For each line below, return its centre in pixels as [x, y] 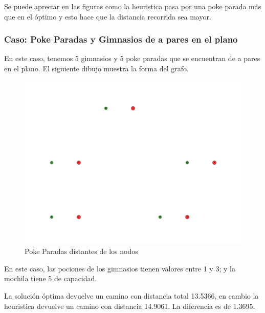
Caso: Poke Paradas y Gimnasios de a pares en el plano [121, 39]
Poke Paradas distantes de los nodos [81, 251]
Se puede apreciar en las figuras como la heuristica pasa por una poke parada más [133, 6]
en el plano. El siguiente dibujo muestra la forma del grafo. [96, 68]
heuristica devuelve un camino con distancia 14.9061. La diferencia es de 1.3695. [130, 306]
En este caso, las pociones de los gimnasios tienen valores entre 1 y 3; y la [120, 268]
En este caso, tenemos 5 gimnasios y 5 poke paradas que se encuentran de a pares [132, 58]
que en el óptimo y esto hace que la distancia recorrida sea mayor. [108, 16]
